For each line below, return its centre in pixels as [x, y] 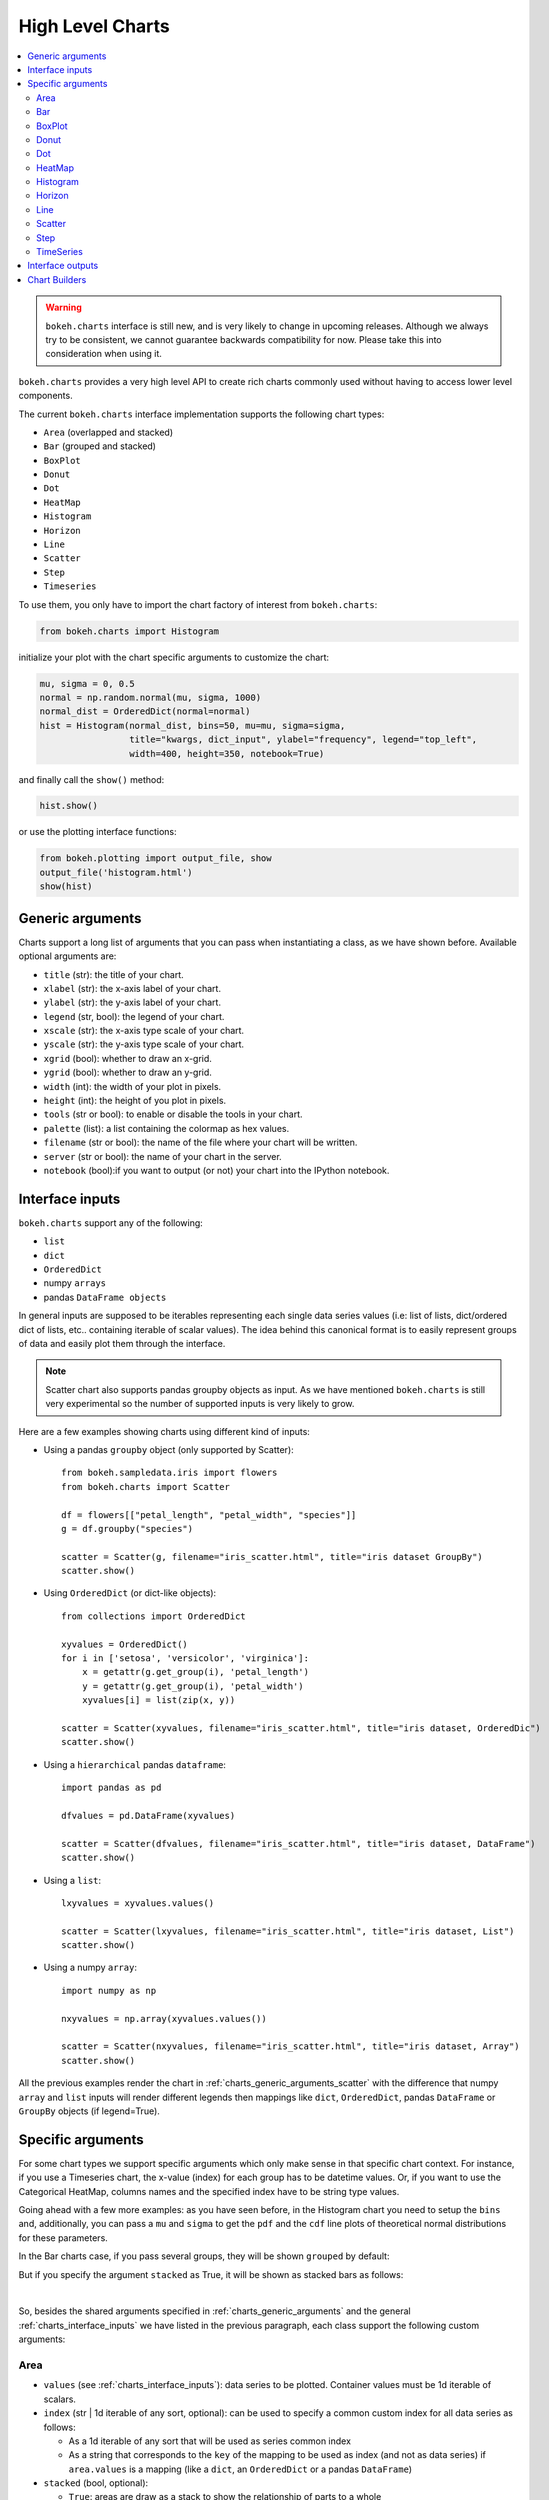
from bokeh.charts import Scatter [145, 1486]
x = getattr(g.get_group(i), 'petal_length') [195, 1672]
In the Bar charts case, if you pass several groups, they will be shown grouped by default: [204, 2256]
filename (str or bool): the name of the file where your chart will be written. [200, 1142]
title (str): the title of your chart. [113, 974]
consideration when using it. [103, 354]
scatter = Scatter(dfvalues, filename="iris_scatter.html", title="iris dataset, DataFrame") [298, 1843]
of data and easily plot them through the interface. [122, 1344]
